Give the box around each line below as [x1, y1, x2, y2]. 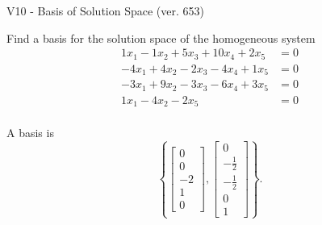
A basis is [6, 124, 54, 141]
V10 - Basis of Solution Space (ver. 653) [6, 2, 204, 19]
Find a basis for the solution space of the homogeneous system [6, 29, 316, 46]
